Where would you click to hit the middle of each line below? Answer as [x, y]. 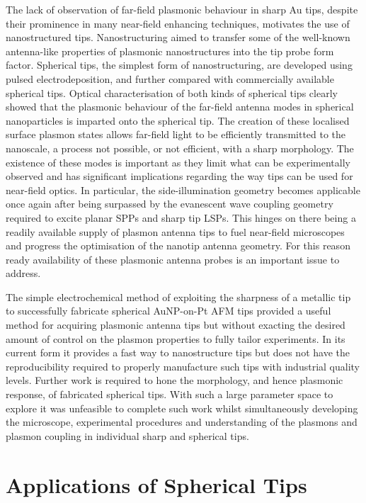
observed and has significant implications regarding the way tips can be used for [179, 176]
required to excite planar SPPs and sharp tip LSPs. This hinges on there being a [181, 217]
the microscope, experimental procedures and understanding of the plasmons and [182, 422]
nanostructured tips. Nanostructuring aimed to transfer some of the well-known [178, 37]
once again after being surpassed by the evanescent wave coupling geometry [170, 204]
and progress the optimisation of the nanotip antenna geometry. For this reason [178, 245]
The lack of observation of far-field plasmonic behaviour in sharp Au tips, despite [182, 9]
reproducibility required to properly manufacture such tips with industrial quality [183, 366]
